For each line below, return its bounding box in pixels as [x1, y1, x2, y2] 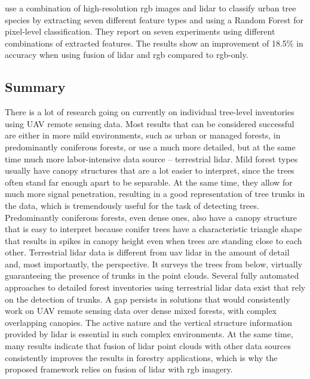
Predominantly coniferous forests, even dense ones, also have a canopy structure [5, 211, 297, 223]
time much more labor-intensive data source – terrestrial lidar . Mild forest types [5, 152, 298, 165]
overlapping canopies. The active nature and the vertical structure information [5, 316, 293, 328]
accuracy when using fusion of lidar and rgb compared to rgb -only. [5, 48, 248, 61]
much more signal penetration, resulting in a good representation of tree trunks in [5, 187, 305, 200]
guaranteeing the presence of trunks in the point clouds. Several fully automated [5, 269, 299, 282]
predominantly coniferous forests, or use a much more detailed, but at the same [5, 140, 296, 153]
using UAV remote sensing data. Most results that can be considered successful [5, 117, 294, 130]
